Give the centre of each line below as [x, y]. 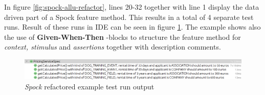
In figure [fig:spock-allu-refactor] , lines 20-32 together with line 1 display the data [132, 7]
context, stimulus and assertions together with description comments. [113, 47]
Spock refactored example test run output [90, 86]
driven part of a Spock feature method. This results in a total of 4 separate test [129, 17]
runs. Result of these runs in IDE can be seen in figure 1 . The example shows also [132, 27]
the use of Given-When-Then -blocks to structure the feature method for [123, 37]
